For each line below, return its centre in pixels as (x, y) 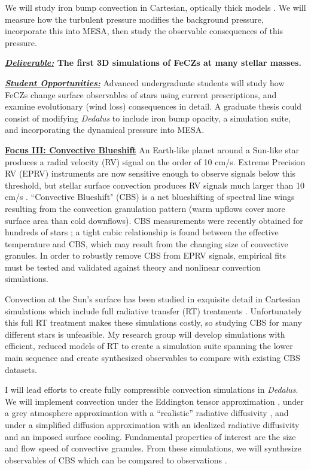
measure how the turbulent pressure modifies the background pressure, (134, 19)
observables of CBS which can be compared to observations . (116, 460)
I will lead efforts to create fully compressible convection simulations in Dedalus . (152, 389)
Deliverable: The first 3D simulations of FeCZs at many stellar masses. (153, 63)
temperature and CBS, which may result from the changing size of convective (147, 243)
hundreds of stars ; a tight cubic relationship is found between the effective (142, 232)
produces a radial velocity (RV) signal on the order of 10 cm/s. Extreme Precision (155, 161)
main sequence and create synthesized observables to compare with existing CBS (153, 358)
